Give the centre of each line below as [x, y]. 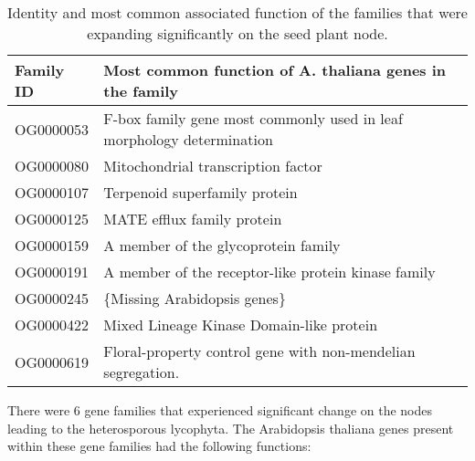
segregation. [142, 372]
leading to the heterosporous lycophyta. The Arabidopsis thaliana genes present [231, 428]
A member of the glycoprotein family [222, 245]
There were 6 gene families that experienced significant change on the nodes [220, 410]
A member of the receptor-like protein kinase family [269, 272]
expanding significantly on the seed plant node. [237, 33]
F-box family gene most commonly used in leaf [253, 118]
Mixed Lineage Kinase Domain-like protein [241, 325]
